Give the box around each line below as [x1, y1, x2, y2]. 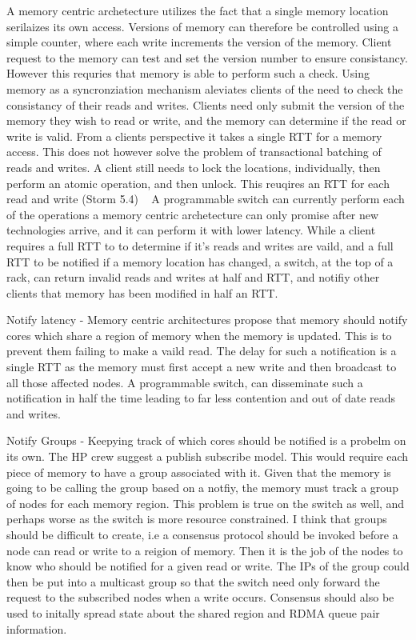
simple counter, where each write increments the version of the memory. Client [6, 34, 392, 50]
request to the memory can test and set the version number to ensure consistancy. [6, 49, 408, 66]
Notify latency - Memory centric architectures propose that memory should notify [6, 311, 408, 328]
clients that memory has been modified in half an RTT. [6, 284, 278, 301]
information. [6, 620, 67, 637]
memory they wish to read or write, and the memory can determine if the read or [6, 112, 406, 129]
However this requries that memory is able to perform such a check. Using [6, 65, 370, 82]
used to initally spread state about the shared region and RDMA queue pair [6, 604, 380, 621]
